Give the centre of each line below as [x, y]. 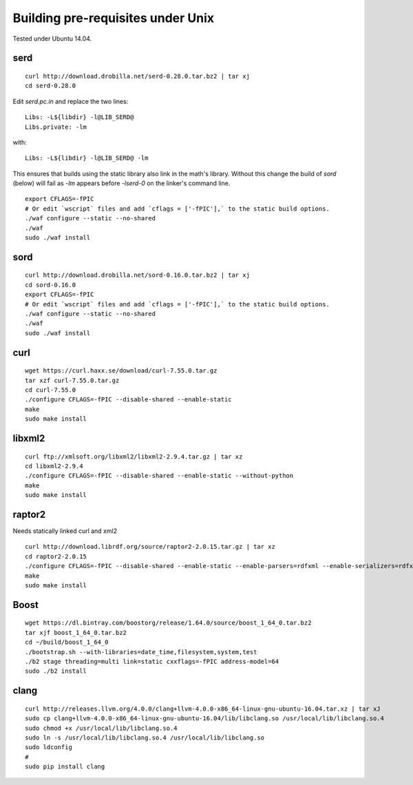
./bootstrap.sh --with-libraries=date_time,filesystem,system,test [141, 652]
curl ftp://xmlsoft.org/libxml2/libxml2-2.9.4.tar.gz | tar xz [134, 457]
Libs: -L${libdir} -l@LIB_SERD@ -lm [87, 158]
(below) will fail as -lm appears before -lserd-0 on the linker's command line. [121, 183]
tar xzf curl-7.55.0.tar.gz [72, 380]
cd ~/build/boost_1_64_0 [67, 642]
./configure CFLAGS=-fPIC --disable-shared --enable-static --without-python [159, 476]
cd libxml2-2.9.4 [54, 466]
